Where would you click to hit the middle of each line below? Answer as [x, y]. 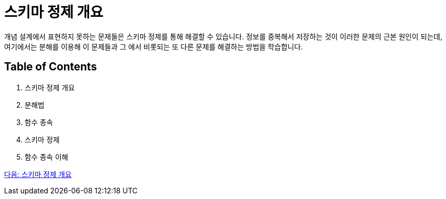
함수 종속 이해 [47, 157]
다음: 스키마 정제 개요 [38, 174]
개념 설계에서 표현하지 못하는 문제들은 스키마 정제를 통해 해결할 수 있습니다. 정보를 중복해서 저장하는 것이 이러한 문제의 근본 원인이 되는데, [223, 36]
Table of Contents [51, 67]
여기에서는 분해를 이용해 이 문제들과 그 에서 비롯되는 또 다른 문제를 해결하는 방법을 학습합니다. [154, 46]
